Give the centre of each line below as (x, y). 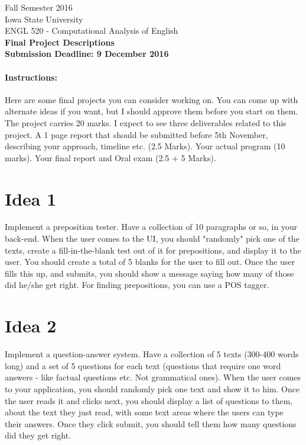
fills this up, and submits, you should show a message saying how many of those (149, 273)
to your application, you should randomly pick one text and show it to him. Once (152, 388)
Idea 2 (31, 326)
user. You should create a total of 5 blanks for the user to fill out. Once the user (150, 262)
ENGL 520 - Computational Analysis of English (92, 31)
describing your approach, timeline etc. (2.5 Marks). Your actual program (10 (145, 146)
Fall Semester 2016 (39, 7)
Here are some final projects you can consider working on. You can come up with (152, 99)
